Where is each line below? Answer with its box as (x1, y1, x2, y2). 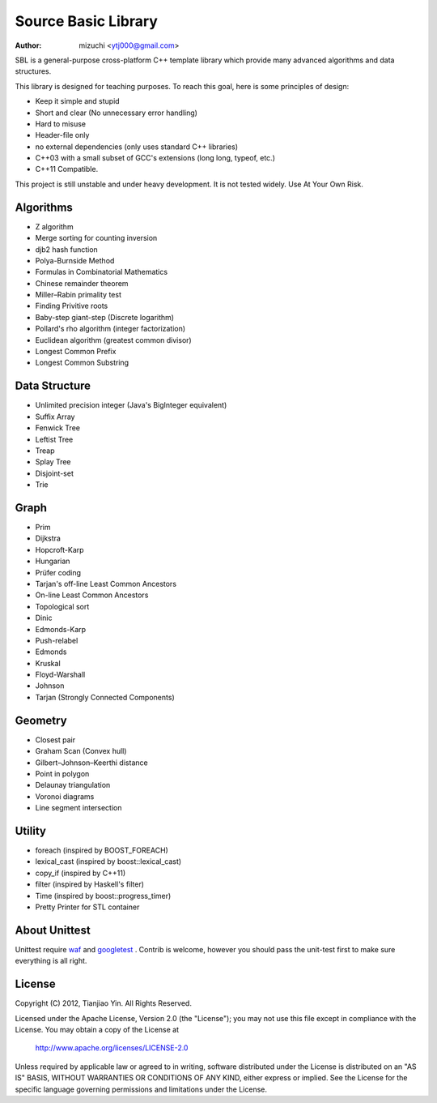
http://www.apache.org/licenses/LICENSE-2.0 (35, 1043, 189, 1053)
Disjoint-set (35, 468, 74, 478)
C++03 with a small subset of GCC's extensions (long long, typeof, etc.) (35, 153, 275, 163)
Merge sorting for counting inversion (35, 233, 158, 243)
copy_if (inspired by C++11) (35, 868, 126, 878)
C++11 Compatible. (35, 165, 99, 174)
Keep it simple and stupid (35, 96, 121, 106)
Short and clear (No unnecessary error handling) (35, 108, 198, 118)
